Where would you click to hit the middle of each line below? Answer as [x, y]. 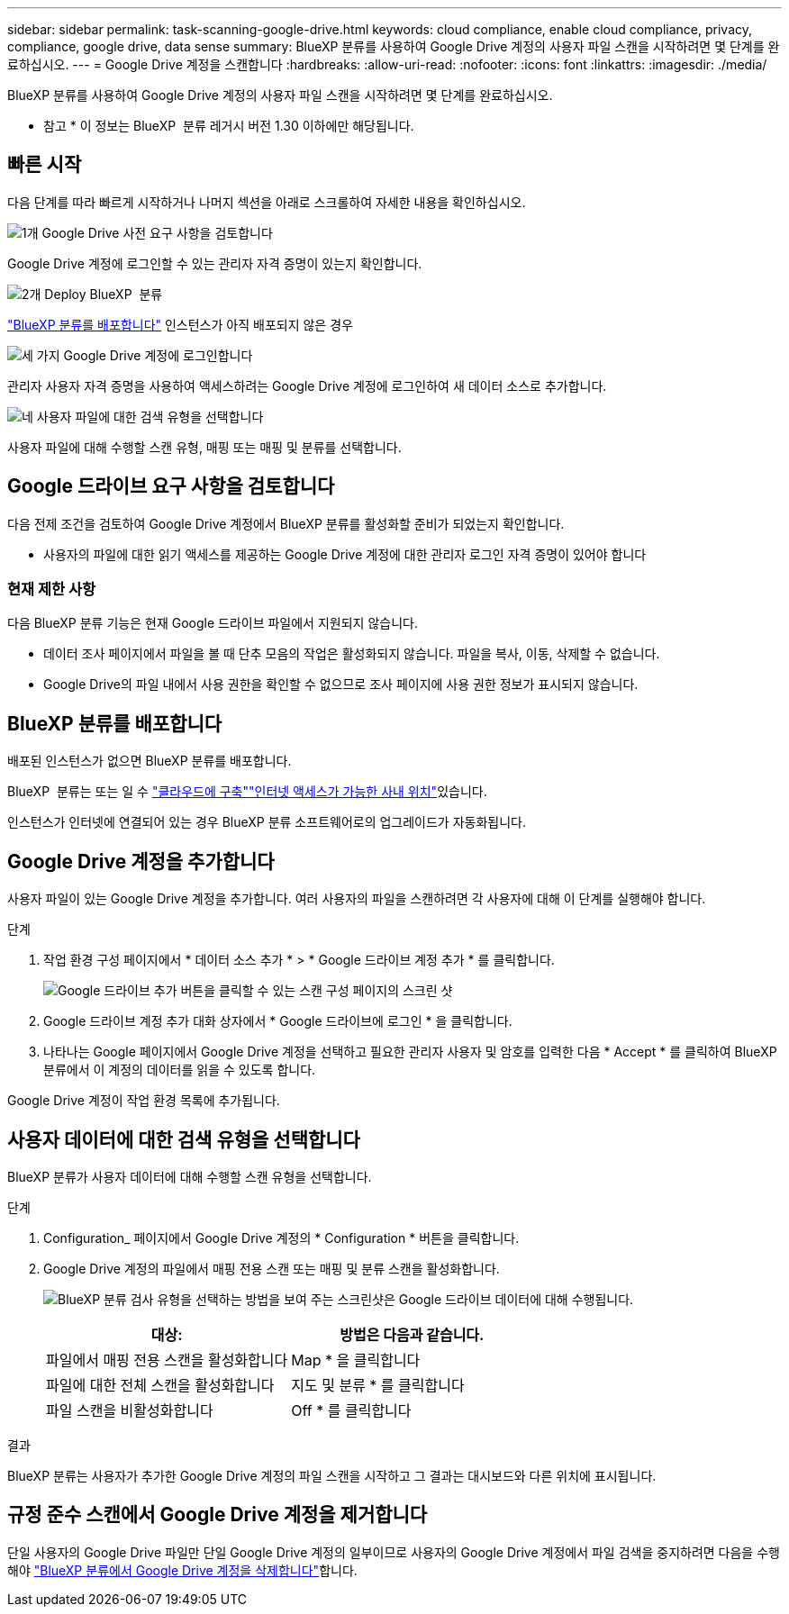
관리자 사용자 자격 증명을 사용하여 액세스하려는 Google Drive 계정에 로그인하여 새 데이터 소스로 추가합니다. [307, 385]
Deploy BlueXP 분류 [104, 294]
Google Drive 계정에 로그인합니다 [158, 355]
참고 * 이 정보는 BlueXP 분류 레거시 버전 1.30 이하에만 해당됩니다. [229, 126]
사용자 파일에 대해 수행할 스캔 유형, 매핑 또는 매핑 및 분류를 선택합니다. [204, 447]
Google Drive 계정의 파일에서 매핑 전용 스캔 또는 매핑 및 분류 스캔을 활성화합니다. [272, 1268]
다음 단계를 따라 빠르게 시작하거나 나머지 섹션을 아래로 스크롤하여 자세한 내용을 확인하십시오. [267, 202]
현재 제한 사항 [52, 589]
